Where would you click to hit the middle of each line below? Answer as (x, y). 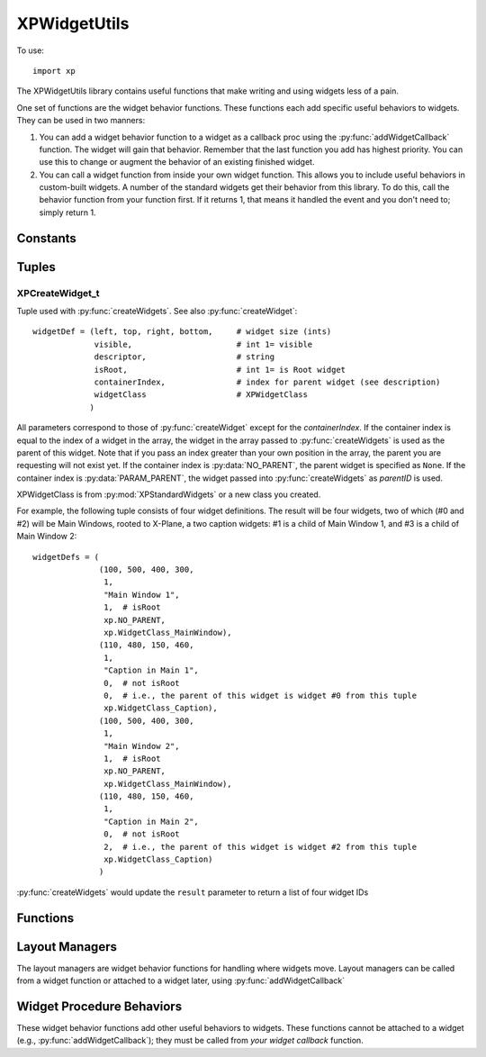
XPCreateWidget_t (58, 293)
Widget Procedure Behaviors (99, 1006)
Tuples (36, 267)
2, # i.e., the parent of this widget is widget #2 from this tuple (261, 847)
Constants (46, 238)
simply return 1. (67, 212)
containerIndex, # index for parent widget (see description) (267, 382)
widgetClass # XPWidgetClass (201, 395)
